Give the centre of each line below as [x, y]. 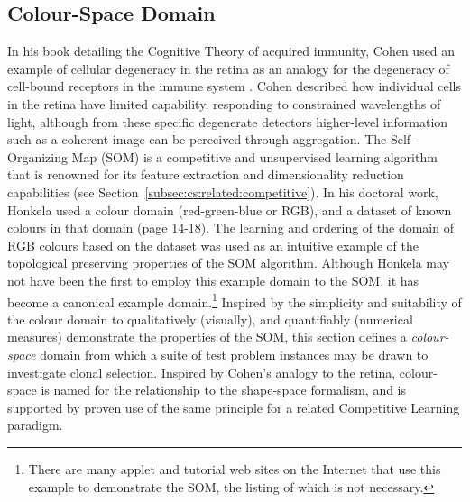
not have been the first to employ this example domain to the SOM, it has [213, 280]
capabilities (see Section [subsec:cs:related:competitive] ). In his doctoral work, [223, 192]
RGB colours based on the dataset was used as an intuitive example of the [213, 245]
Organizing [37, 156]
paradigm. [35, 425]
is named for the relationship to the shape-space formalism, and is [224, 390]
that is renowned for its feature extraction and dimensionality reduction [206, 174]
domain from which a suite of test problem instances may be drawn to [234, 354]
